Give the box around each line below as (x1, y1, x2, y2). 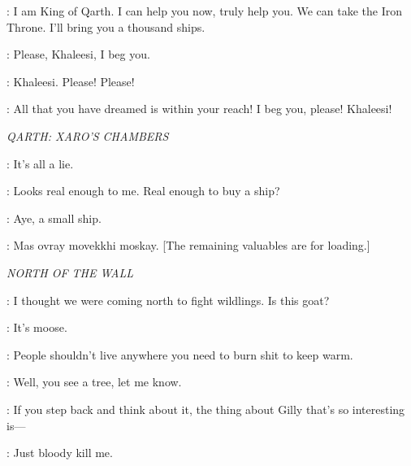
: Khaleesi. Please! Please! (6, 72, 135, 89)
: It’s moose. (6, 319, 67, 336)
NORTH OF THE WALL (6, 263, 134, 281)
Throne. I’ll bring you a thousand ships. (6, 18, 205, 35)
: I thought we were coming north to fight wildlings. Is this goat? (6, 291, 330, 308)
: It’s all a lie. (6, 155, 74, 172)
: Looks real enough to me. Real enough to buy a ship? (6, 182, 280, 199)
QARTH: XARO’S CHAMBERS (6, 127, 169, 144)
